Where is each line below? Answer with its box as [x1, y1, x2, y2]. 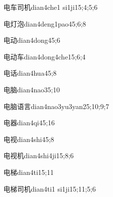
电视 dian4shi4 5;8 [3, 134, 54, 144]
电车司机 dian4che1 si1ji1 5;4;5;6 [3, 2, 98, 12]
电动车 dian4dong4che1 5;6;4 [3, 51, 86, 61]
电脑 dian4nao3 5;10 [3, 84, 60, 94]
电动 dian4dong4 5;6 [3, 35, 60, 45]
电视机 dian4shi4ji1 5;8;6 [3, 150, 74, 161]
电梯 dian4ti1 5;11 [3, 167, 54, 177]
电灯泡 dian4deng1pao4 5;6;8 [3, 18, 86, 28]
